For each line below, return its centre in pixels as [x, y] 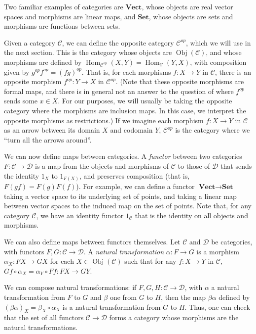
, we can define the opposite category [118, 42]
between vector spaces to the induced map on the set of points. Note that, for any [128, 206]
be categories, [232, 241]
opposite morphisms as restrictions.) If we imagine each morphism [104, 120]
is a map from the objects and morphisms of [102, 166]
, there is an [233, 72]
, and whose [224, 52]
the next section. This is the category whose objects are [88, 52]
